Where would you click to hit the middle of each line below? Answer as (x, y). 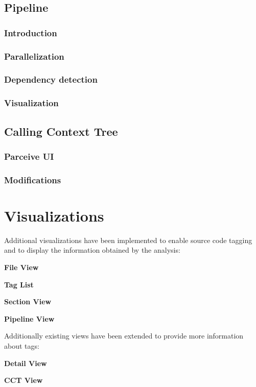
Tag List (19, 284)
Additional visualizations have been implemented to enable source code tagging (128, 240)
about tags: (22, 345)
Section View (28, 301)
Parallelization (34, 56)
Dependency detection (51, 79)
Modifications (33, 179)
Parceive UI (29, 156)
